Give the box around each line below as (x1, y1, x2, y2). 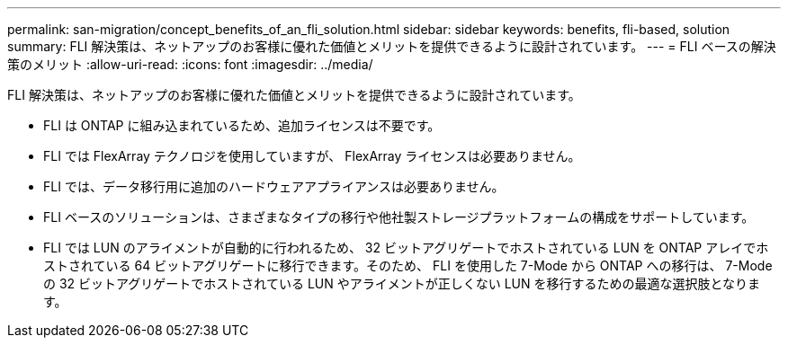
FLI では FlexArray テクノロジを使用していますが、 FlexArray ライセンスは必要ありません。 (43, 148, 581, 164)
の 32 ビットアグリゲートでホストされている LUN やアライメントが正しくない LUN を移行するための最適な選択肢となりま (43, 276, 761, 291)
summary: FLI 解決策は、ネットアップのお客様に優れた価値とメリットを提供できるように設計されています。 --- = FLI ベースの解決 (7, 39, 776, 54)
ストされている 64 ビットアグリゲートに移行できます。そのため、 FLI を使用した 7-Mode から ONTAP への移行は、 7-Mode (43, 258, 773, 273)
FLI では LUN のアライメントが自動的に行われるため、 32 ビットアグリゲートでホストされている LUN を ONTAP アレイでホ (43, 240, 769, 255)
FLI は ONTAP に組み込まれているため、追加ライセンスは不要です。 (43, 118, 441, 133)
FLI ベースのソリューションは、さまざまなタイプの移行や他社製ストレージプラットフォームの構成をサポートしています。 (43, 209, 755, 225)
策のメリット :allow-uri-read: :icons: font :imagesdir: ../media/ (7, 57, 373, 72)
